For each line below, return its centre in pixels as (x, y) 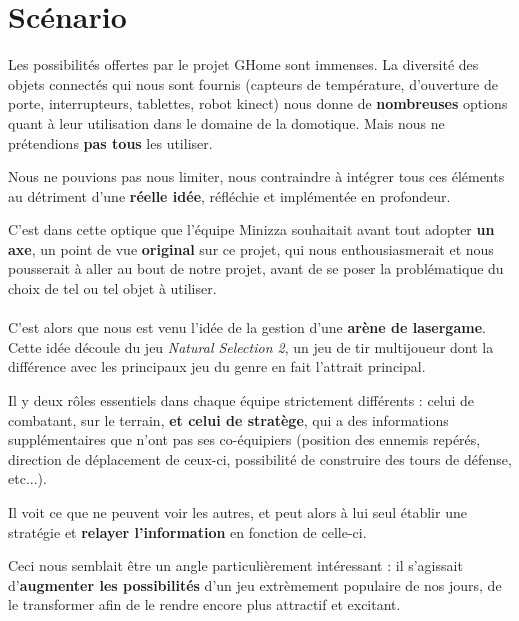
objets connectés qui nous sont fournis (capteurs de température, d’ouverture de (253, 83)
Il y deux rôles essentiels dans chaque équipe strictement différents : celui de (241, 400)
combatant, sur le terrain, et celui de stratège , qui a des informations (228, 419)
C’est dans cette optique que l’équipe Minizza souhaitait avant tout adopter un (251, 229)
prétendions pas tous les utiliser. (110, 142)
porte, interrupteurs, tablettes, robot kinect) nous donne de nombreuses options (258, 103)
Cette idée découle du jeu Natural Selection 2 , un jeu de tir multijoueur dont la (251, 346)
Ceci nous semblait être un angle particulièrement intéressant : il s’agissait (235, 565)
